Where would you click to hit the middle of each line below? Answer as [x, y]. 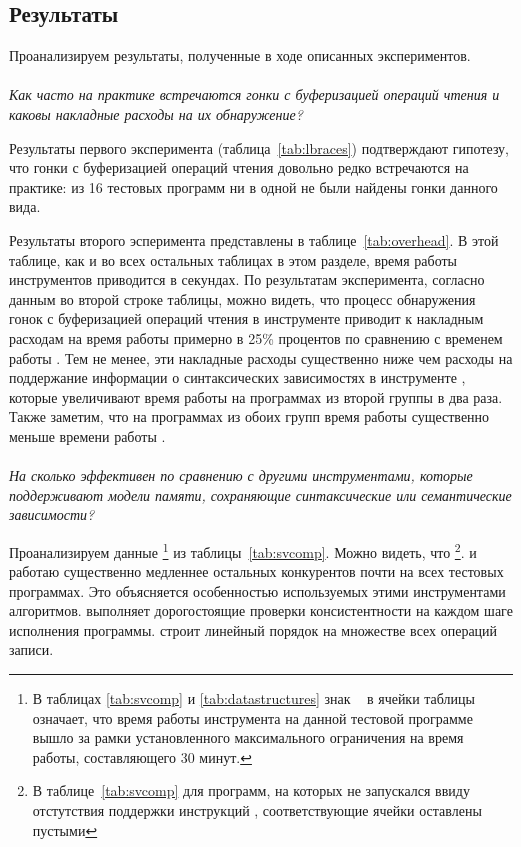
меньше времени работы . [87, 435]
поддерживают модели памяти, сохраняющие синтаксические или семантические [260, 494]
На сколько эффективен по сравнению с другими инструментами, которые [241, 475]
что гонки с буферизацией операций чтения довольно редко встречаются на [239, 167]
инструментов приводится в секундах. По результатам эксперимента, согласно [247, 279]
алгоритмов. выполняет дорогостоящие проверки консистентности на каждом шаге [261, 610]
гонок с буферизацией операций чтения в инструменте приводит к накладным [246, 318]
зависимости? [52, 514]
